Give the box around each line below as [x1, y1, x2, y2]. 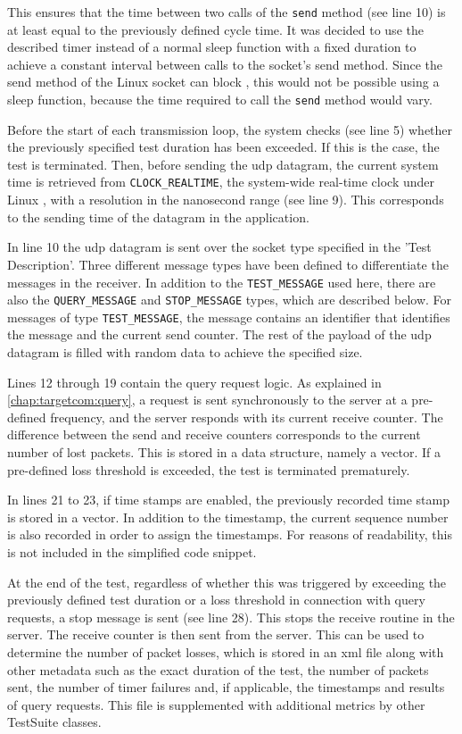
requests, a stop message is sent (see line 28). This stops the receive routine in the [7, 607, 455, 626]
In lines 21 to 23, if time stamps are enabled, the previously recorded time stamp [7, 490, 450, 509]
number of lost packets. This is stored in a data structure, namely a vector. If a [7, 443, 441, 462]
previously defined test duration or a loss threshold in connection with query [7, 590, 425, 609]
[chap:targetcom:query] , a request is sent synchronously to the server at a [7, 390, 408, 409]
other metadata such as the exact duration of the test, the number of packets [7, 660, 429, 679]
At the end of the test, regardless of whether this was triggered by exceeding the [7, 572, 447, 591]
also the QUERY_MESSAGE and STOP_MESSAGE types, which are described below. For [7, 290, 452, 309]
